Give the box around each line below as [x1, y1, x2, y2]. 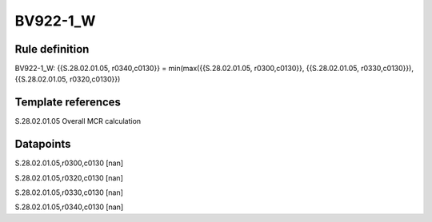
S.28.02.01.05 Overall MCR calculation [14, 117, 142, 126]
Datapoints [14, 137, 71, 151]
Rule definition [14, 42, 90, 56]
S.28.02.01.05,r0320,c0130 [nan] [14, 172, 123, 183]
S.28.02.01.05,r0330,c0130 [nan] [14, 188, 124, 197]
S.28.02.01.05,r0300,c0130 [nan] [14, 158, 124, 168]
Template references [14, 96, 122, 109]
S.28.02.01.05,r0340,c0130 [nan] [14, 202, 124, 212]
